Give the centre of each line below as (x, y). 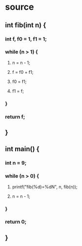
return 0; (16, 222)
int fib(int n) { (26, 25)
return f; (15, 117)
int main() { (22, 149)
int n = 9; (16, 163)
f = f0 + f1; (23, 72)
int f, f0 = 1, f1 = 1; (26, 39)
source (20, 7)
